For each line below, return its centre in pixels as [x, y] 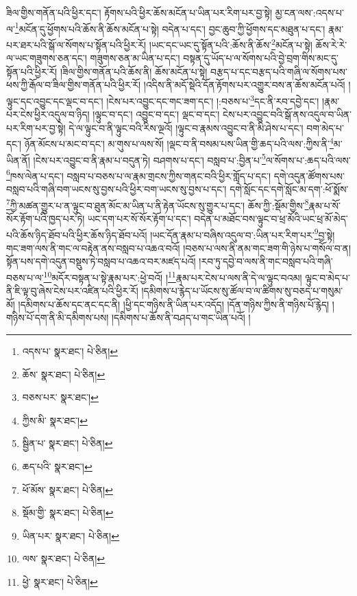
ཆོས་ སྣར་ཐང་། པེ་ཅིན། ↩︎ [64, 374]
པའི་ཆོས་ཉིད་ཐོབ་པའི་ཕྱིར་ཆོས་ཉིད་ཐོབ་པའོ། [77, 234]
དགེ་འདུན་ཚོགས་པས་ [309, 175]
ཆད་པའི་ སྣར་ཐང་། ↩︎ [57, 466]
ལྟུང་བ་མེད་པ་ [328, 277]
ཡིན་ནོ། [18, 160]
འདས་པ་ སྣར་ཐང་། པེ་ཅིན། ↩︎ [70, 351]
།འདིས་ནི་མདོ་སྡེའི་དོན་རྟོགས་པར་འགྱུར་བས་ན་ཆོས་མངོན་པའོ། [244, 85]
